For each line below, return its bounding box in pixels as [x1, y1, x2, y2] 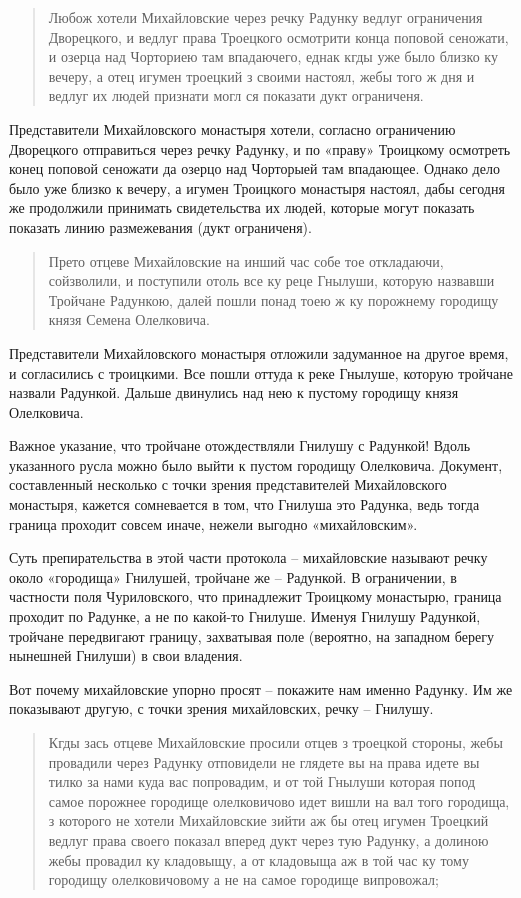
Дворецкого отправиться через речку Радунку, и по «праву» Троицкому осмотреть [9, 138, 511, 159]
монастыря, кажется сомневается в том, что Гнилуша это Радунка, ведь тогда [9, 494, 480, 515]
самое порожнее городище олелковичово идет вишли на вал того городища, [48, 790, 510, 811]
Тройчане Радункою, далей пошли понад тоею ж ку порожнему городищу [48, 289, 499, 310]
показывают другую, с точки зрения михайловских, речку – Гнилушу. [9, 698, 434, 719]
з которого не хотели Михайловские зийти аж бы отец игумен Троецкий [48, 810, 489, 831]
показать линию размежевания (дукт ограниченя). [9, 216, 312, 237]
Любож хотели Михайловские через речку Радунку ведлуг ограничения [48, 7, 483, 27]
